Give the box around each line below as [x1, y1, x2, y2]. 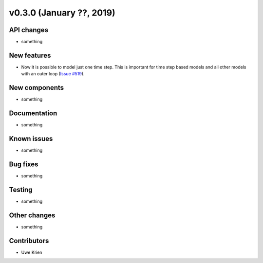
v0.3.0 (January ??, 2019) [9, 7, 115, 18]
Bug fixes [9, 160, 38, 168]
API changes [9, 26, 49, 34]
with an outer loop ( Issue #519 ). [21, 71, 85, 77]
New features [9, 51, 51, 59]
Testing [9, 185, 33, 194]
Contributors [9, 236, 49, 245]
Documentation [9, 109, 57, 118]
